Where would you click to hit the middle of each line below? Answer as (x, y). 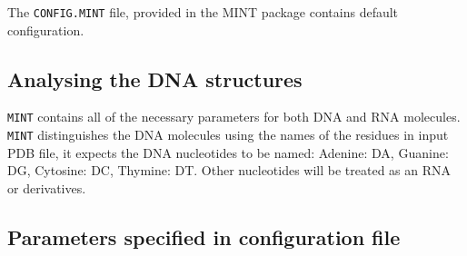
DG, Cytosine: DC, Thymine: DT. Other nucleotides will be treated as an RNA (229, 170)
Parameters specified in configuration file (204, 236)
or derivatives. (47, 187)
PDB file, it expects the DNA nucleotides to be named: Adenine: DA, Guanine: (228, 152)
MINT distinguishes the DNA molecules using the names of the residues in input (228, 135)
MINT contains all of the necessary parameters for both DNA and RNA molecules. (234, 117)
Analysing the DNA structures (155, 79)
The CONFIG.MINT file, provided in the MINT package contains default (203, 12)
